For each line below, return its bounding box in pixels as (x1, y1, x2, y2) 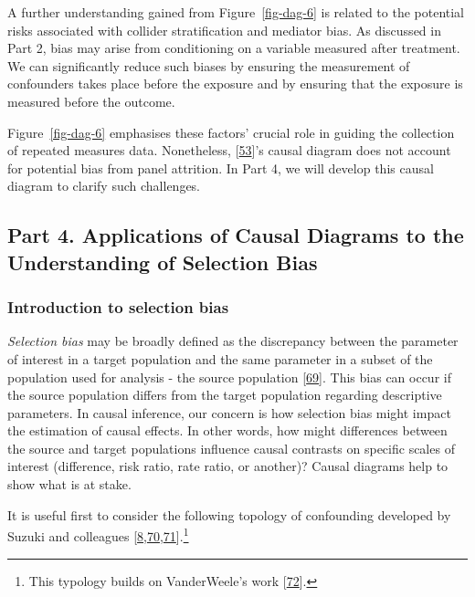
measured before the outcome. (7, 91, 175, 110)
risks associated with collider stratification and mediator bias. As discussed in (7, 20, 441, 39)
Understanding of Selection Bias (7, 247, 318, 276)
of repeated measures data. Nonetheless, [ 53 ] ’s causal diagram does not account (7, 141, 451, 160)
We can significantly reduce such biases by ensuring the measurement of (7, 56, 410, 75)
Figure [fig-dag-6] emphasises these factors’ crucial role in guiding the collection (7, 122, 455, 141)
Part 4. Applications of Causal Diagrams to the (7, 221, 464, 249)
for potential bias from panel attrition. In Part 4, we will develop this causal (7, 158, 434, 177)
